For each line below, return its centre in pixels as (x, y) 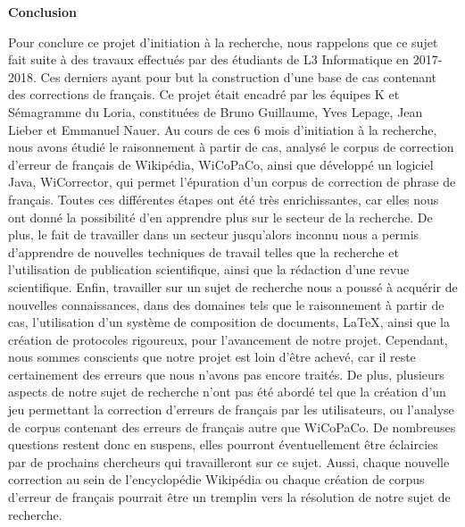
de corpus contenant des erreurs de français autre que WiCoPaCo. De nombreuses (232, 427)
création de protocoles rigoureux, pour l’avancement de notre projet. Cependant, (228, 339)
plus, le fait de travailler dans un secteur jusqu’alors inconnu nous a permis (214, 234)
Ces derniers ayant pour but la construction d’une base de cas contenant (239, 76)
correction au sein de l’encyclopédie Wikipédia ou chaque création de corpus (216, 479)
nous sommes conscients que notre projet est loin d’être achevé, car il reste (212, 357)
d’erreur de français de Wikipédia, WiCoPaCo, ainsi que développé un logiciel (221, 164)
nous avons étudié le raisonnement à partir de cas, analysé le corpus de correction (231, 147)
